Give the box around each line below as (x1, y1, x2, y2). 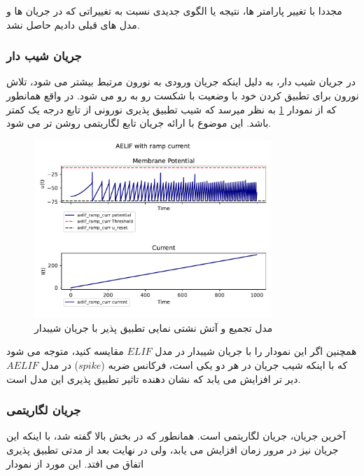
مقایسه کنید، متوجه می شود (6, 344, 124, 358)
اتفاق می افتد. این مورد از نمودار (6, 456, 144, 470)
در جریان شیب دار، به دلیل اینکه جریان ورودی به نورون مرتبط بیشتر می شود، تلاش (6, 74, 356, 89)
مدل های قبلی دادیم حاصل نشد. (6, 17, 140, 31)
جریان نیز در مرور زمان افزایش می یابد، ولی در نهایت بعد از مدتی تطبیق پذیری (6, 442, 339, 456)
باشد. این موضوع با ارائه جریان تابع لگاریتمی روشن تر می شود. (6, 115, 272, 130)
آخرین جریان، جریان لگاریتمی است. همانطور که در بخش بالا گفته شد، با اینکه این (6, 428, 346, 443)
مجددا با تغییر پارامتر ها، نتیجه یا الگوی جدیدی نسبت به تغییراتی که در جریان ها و (6, 3, 342, 17)
